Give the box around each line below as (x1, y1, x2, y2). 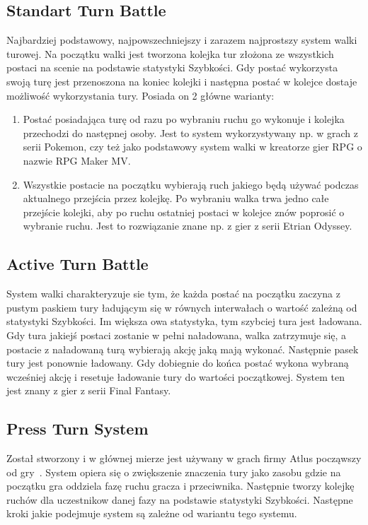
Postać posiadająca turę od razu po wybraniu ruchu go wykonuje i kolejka (23, 112, 345, 126)
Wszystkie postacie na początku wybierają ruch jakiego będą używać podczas (23, 177, 359, 191)
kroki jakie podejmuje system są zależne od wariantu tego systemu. (6, 506, 297, 521)
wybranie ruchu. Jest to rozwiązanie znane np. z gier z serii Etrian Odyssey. (23, 218, 352, 233)
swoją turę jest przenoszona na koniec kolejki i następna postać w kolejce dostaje (6, 73, 357, 88)
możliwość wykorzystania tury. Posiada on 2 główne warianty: (6, 88, 275, 102)
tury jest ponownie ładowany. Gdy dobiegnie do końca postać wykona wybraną (6, 355, 349, 370)
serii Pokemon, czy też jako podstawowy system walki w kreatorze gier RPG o (23, 139, 362, 154)
